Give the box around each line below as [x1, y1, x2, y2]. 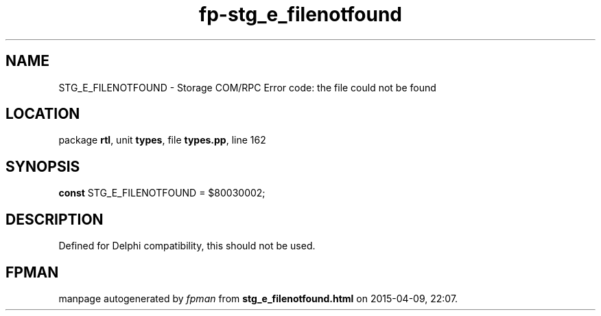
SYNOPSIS [5, 157, 80, 175]
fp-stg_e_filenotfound [199, 3, 402, 26]
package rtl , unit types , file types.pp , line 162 [58, 134, 266, 146]
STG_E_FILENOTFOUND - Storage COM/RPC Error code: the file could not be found [58, 81, 436, 93]
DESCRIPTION [5, 210, 104, 228]
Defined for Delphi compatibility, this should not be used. [58, 240, 316, 252]
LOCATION [5, 105, 80, 123]
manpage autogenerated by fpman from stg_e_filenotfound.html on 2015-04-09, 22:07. [58, 292, 458, 304]
